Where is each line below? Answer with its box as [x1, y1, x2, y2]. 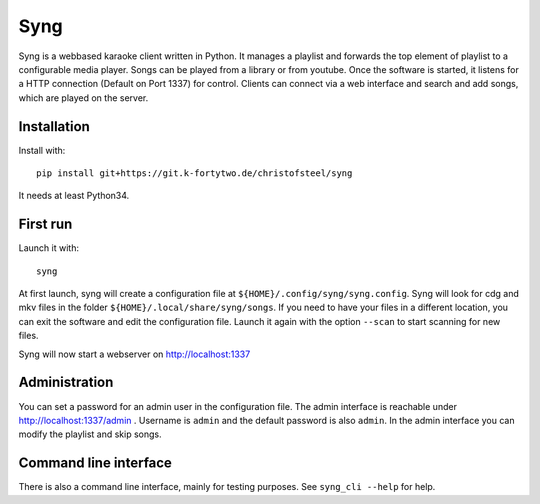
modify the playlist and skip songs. [18, 428, 162, 440]
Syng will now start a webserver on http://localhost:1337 [18, 348, 251, 360]
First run [18, 216, 73, 233]
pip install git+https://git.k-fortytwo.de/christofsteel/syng [36, 168, 353, 179]
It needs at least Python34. [18, 190, 130, 202]
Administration [18, 374, 114, 391]
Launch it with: [18, 242, 80, 254]
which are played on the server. [18, 91, 149, 104]
